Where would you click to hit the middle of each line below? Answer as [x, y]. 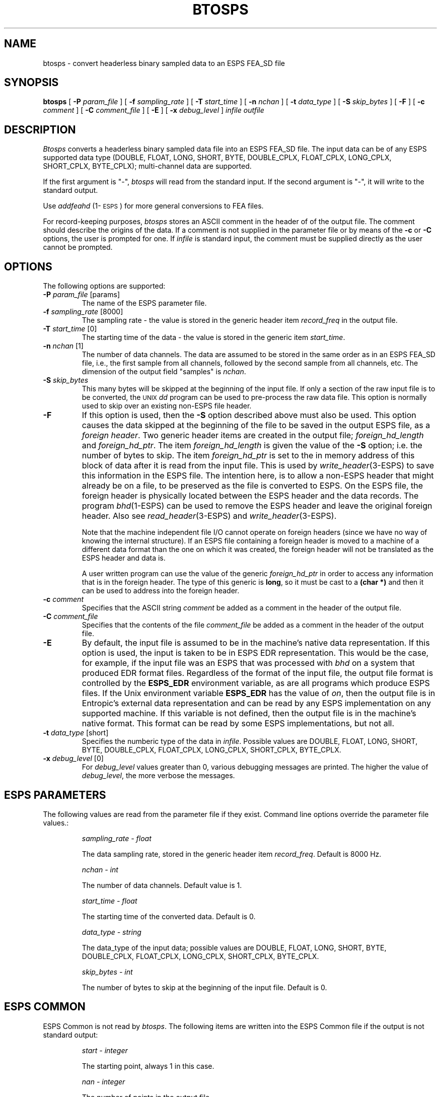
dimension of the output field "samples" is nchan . [164, 372]
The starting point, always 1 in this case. [148, 1066]
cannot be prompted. [78, 247]
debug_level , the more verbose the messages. [158, 776]
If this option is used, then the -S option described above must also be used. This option [249, 415]
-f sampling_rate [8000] [83, 312]
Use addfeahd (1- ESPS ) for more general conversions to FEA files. [153, 206]
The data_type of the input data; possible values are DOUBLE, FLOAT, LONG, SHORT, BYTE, [234, 947]
